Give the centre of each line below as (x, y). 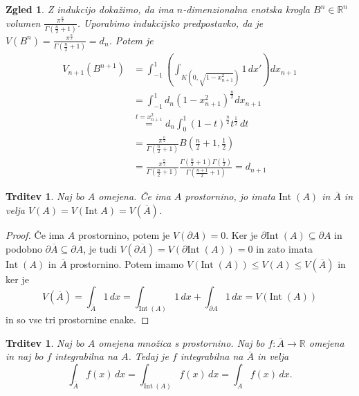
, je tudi (100, 248)
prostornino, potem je (124, 235)
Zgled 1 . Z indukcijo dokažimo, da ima (90, 9)
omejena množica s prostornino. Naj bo (182, 342)
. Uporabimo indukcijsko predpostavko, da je (170, 22)
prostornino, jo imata (230, 196)
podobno (24, 248)
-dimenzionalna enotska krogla (246, 9)
